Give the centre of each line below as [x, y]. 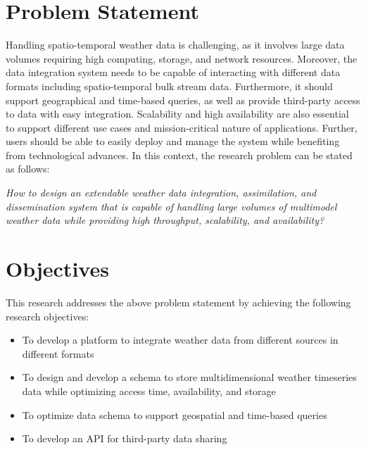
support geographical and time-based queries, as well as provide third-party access [183, 100]
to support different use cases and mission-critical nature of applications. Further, [182, 127]
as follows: [28, 169]
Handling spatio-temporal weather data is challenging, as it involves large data [175, 45]
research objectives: [48, 316]
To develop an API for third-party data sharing [125, 438]
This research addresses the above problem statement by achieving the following [178, 302]
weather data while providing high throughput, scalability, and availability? [165, 220]
